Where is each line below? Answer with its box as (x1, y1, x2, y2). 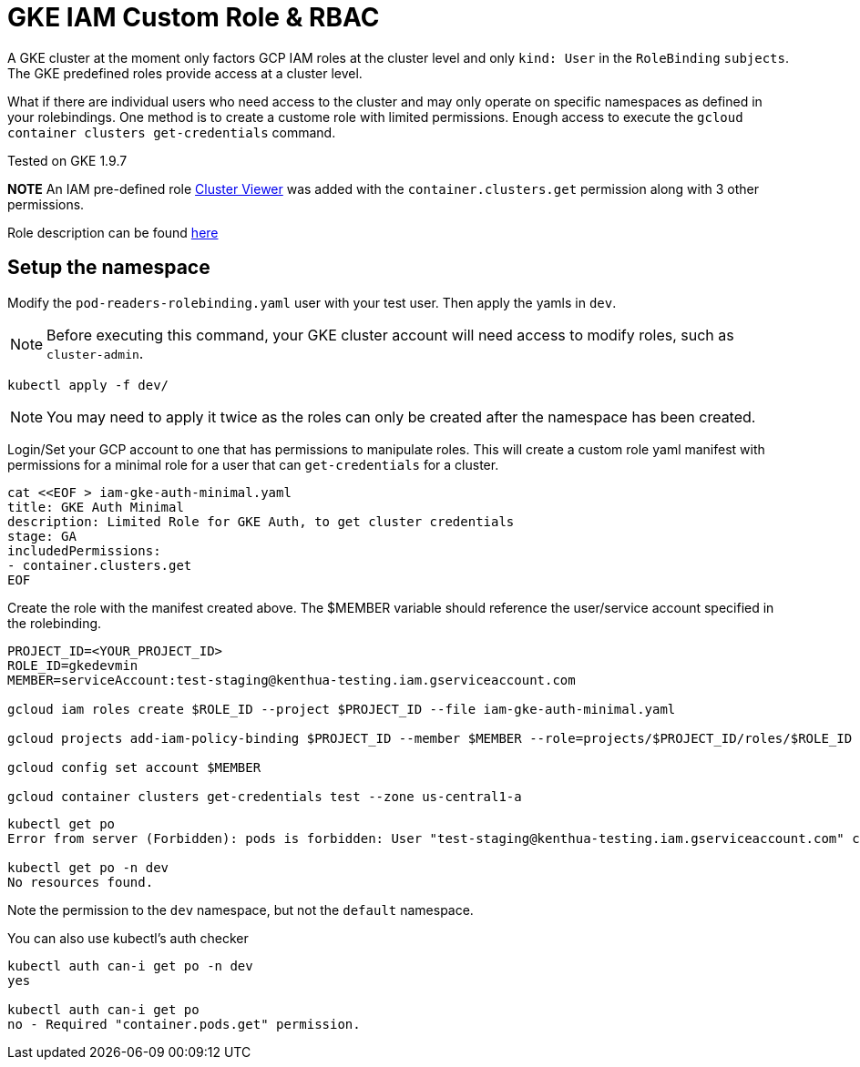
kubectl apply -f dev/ (7, 377, 169, 392)
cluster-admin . (46, 343, 144, 362)
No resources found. (7, 874, 154, 889)
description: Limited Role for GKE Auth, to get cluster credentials (7, 513, 515, 529)
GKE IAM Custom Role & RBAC (7, 2, 380, 33)
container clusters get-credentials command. (7, 124, 336, 140)
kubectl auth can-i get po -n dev (7, 958, 253, 973)
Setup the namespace (7, 256, 210, 279)
